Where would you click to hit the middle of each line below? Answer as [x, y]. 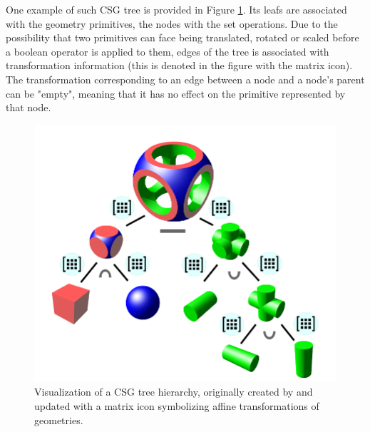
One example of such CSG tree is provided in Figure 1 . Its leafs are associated [176, 9]
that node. [29, 107]
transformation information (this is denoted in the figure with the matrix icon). [179, 65]
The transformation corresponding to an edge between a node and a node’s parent [185, 79]
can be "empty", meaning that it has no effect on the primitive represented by [176, 93]
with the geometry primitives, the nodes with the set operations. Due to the [172, 23]
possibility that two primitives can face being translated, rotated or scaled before [183, 37]
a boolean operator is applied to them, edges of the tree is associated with [168, 51]
